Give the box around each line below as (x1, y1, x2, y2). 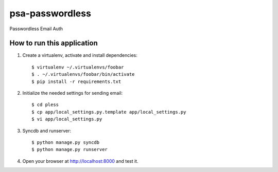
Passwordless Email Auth (9, 26, 63, 32)
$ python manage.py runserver (31, 146, 108, 153)
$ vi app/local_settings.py (31, 116, 102, 122)
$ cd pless (31, 102, 59, 107)
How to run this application (9, 39, 98, 48)
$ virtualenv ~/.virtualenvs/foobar (31, 64, 124, 70)
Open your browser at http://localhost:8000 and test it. (22, 158, 138, 164)
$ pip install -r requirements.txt (31, 78, 121, 84)
